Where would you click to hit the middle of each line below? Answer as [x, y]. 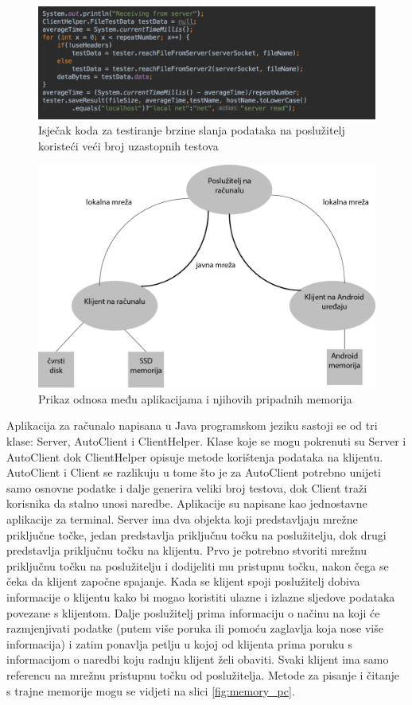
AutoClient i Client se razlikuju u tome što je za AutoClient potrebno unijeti [194, 472]
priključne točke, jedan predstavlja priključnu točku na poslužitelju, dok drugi [196, 534]
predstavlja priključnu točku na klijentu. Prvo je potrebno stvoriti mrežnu [187, 550]
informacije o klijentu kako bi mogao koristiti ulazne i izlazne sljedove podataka [201, 597]
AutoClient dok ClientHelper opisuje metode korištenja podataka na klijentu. [195, 456]
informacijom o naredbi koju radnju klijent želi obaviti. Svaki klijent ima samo [198, 659]
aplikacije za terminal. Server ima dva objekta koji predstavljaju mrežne [182, 519]
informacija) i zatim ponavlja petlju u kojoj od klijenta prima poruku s [180, 643]
